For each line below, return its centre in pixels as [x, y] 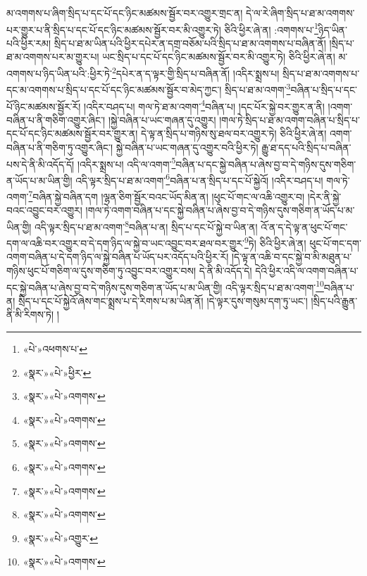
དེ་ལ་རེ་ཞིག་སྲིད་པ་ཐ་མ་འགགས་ [300, 13]
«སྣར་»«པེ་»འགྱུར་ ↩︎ [61, 538]
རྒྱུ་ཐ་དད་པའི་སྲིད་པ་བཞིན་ [306, 147]
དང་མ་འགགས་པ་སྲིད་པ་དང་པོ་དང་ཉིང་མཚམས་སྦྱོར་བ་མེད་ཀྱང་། [114, 89]
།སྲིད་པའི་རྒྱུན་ [334, 300]
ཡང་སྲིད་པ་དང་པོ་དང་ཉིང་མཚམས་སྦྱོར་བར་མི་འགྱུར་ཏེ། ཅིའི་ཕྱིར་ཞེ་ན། [219, 57]
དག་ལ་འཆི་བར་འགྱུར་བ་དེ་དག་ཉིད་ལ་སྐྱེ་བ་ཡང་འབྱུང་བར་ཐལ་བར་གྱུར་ [125, 243]
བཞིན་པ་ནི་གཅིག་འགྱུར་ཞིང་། [56, 119]
